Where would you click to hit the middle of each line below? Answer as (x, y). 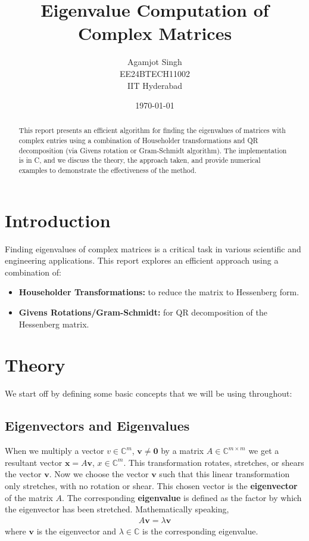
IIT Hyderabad (155, 85)
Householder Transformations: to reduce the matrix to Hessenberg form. (159, 292)
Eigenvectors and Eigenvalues (97, 426)
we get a (264, 451)
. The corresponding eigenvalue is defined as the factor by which (182, 497)
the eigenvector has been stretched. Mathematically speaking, (117, 509)
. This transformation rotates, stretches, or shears (214, 462)
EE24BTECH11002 (155, 73)
